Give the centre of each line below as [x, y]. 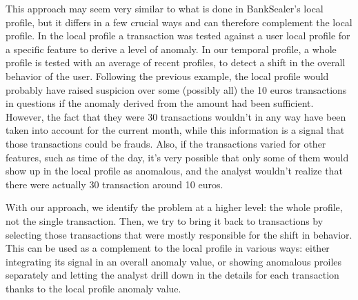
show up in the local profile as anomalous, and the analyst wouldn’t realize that [174, 171]
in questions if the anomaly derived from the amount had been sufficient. [160, 103]
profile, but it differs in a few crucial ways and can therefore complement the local [179, 22]
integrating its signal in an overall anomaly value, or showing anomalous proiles [174, 261]
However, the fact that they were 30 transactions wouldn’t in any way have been [176, 116]
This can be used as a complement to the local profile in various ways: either [168, 248]
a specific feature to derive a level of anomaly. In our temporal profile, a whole [171, 49]
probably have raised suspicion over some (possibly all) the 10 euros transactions [176, 89]
